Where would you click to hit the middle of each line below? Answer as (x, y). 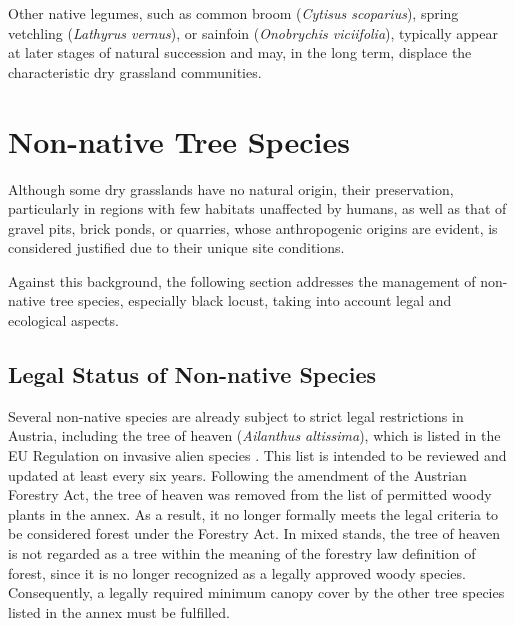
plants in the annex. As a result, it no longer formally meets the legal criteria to (253, 513)
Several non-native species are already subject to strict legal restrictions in (236, 415)
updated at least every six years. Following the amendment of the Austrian (237, 474)
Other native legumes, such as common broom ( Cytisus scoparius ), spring (233, 13)
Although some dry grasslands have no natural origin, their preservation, (231, 188)
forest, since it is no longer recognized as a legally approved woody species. (237, 572)
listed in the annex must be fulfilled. (119, 611)
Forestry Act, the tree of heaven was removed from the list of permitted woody (250, 494)
